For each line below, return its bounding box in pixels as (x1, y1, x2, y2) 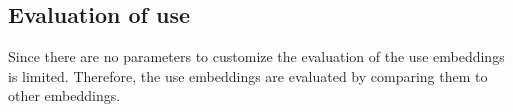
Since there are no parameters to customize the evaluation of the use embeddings (8, 46, 505, 67)
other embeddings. (8, 85, 121, 106)
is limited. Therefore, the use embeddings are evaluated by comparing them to (8, 65, 488, 86)
